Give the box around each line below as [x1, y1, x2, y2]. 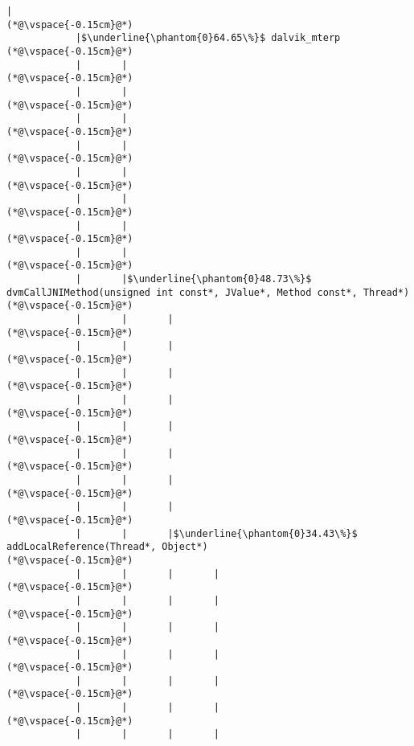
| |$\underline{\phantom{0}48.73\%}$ [75, 273, 312, 285]
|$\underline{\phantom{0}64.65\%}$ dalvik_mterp [75, 32, 341, 44]
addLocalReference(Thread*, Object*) [6, 541, 208, 553]
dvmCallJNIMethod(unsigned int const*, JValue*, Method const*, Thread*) [6, 286, 410, 298]
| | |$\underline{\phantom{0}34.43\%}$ [75, 527, 358, 539]
